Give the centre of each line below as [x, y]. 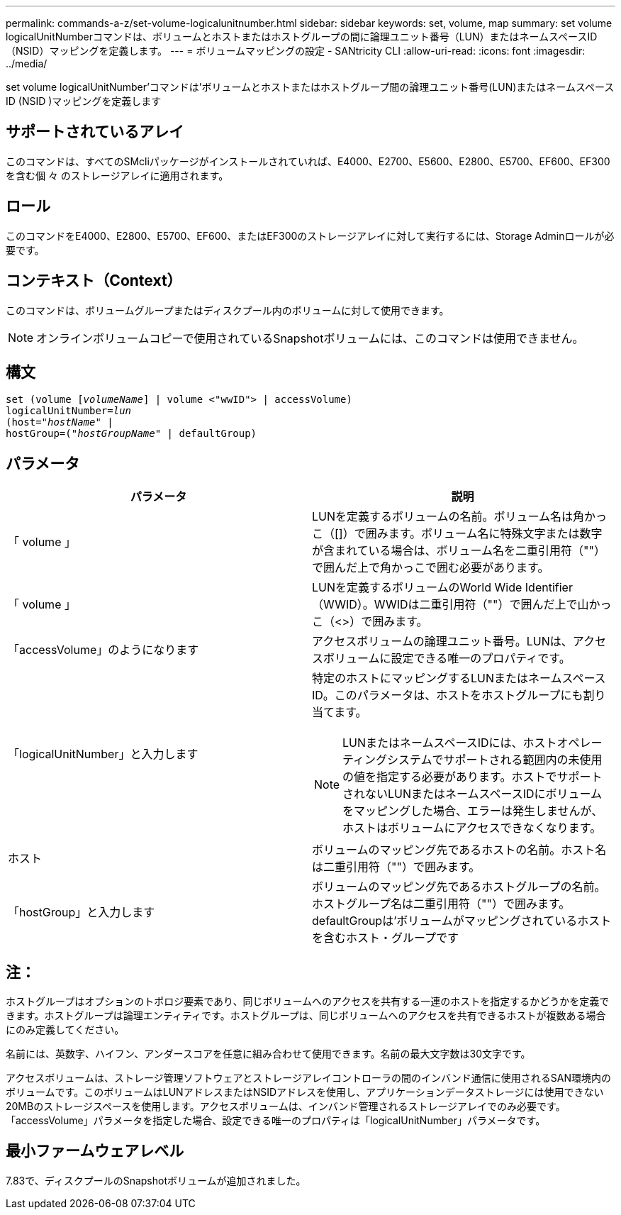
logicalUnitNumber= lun [69, 411]
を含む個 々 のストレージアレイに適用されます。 [117, 175]
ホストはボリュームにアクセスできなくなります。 [472, 828]
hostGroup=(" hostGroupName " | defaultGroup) [132, 434]
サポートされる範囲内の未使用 [523, 760]
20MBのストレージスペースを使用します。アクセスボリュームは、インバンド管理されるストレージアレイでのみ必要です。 [286, 1106]
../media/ [27, 63]
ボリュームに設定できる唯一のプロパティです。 [447, 659]
